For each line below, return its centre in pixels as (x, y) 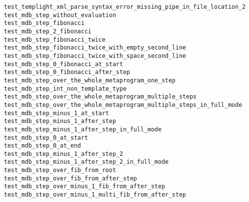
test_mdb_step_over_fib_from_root (60, 170)
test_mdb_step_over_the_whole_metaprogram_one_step (90, 80)
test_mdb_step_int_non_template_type (65, 88)
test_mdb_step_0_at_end (43, 146)
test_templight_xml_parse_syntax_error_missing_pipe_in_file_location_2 (125, 7)
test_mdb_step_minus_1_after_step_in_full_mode (83, 129)
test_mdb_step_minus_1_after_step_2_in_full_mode (86, 162)
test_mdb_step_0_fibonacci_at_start (64, 64)
